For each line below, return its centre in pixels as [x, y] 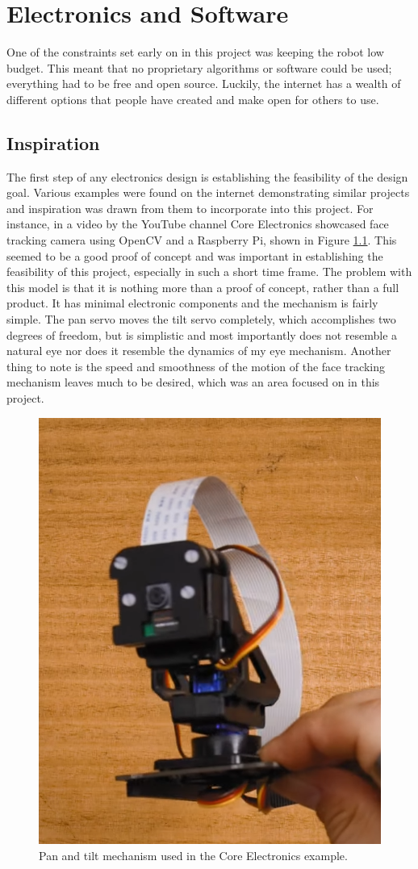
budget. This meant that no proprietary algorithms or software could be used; [199, 67]
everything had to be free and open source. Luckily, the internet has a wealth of [204, 84]
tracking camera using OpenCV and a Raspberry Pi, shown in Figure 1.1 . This [202, 240]
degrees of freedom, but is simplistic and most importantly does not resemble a [202, 334]
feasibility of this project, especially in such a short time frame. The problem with [209, 272]
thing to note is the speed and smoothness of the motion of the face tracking [196, 366]
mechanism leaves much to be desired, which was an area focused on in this [193, 382]
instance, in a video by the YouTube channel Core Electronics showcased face [198, 224]
